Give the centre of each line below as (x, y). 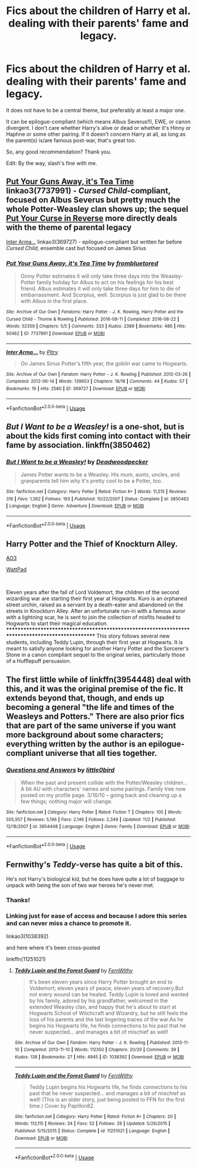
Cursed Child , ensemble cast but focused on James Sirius (76, 248)
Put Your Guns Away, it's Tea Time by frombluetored (82, 263)
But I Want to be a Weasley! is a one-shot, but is (95, 427)
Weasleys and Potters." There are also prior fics (95, 716)
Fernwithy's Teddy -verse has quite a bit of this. (95, 865)
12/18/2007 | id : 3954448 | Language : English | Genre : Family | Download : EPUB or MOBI (98, 827)
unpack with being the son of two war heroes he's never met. (80, 885)
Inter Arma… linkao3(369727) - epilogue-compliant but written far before (94, 242)
